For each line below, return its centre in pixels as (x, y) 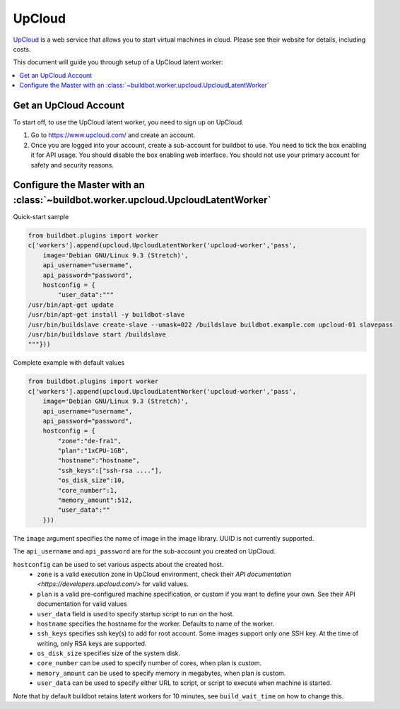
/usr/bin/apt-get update (71, 305)
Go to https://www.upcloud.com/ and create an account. (113, 135)
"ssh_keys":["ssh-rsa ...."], (110, 470)
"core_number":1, (88, 490)
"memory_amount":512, (95, 500)
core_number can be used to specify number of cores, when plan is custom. (149, 663)
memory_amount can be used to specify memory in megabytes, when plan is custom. (161, 673)
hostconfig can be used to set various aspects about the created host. (118, 564)
